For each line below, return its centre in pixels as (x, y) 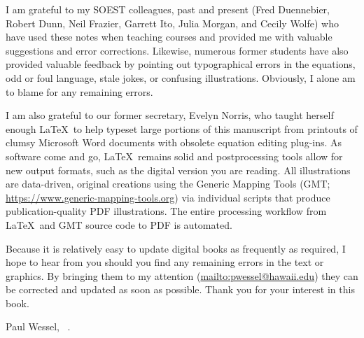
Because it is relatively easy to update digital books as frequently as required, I (176, 248)
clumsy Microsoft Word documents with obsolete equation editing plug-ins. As (174, 142)
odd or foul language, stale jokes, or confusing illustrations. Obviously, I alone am (181, 77)
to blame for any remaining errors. (79, 91)
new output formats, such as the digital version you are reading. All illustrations (178, 170)
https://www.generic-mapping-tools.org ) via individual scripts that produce (168, 197)
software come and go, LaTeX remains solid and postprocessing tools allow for (174, 156)
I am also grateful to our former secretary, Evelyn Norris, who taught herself (170, 115)
